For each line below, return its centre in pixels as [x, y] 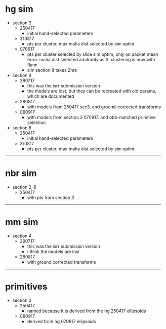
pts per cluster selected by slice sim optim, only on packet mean [93, 54]
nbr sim [21, 173]
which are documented [50, 96]
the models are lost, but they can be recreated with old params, [92, 91]
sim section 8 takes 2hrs [52, 70]
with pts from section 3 [50, 197]
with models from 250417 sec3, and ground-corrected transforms [94, 107]
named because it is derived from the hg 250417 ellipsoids [87, 311]
